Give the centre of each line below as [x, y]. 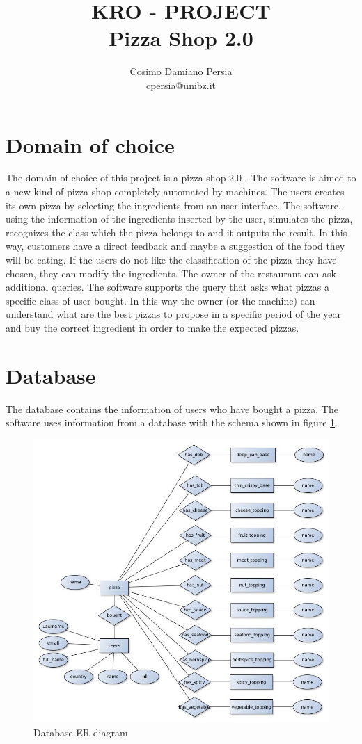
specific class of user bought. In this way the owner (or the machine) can [160, 300]
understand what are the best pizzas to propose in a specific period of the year [174, 314]
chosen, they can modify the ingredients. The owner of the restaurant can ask [171, 273]
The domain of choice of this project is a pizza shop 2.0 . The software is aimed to [181, 178]
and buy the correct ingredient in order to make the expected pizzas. [152, 327]
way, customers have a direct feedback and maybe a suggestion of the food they [175, 246]
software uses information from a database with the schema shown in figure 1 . [172, 422]
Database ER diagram [81, 733]
